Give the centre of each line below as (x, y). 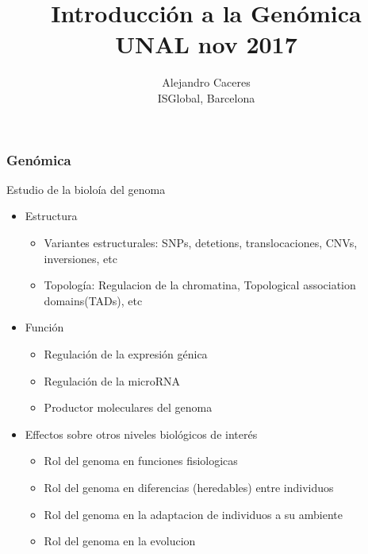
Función (44, 327)
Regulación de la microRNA (112, 380)
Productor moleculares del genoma (128, 407)
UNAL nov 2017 (206, 44)
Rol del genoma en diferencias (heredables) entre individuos (189, 487)
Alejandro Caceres (206, 82)
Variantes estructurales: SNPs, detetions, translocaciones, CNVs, (201, 242)
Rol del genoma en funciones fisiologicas (141, 461)
